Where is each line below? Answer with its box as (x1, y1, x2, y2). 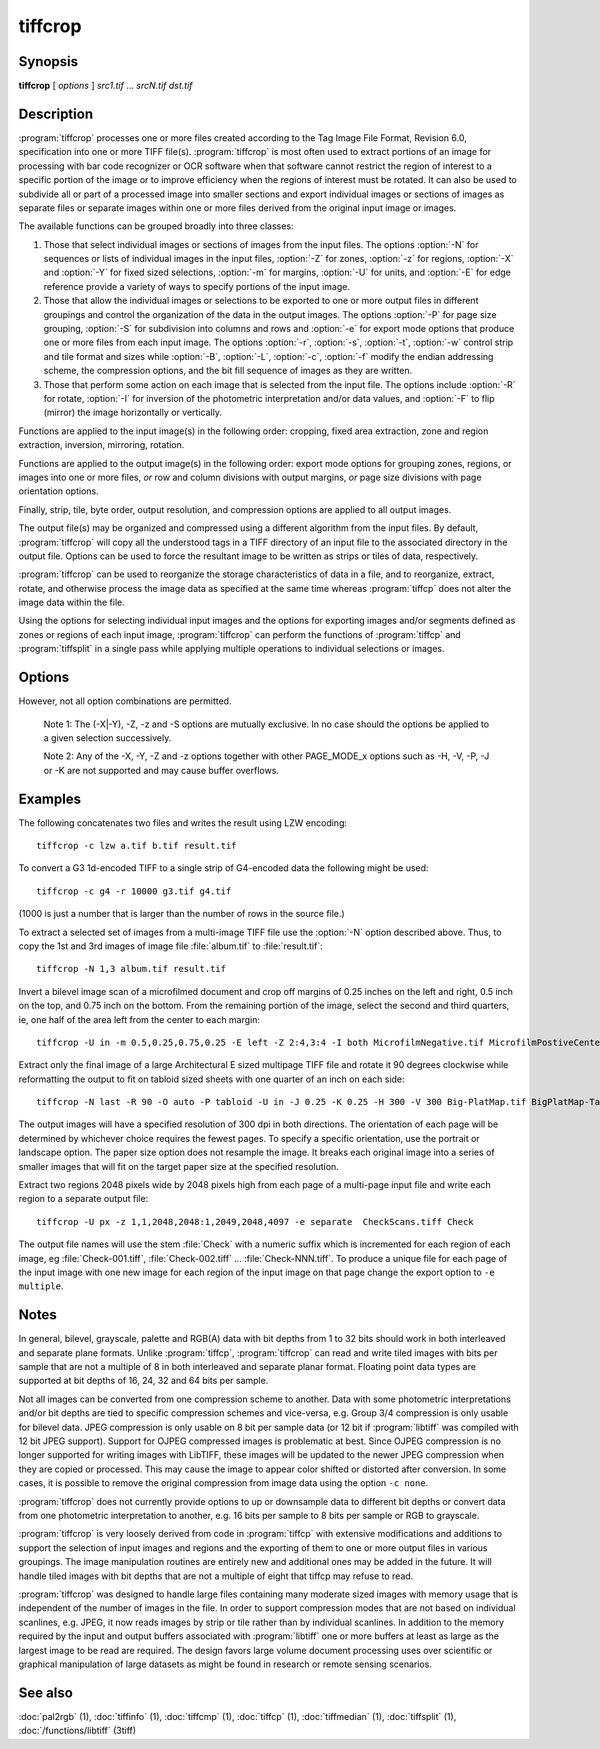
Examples (18, 790, 82, 807)
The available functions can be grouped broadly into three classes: (18, 220, 294, 232)
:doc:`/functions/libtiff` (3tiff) (18, 1725, 137, 1737)
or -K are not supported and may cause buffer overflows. (43, 764, 280, 776)
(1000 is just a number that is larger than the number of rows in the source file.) (18, 908, 345, 920)
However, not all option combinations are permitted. (18, 695, 232, 707)
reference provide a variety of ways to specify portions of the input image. (43, 280, 350, 292)
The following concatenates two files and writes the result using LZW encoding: (18, 816, 348, 829)
